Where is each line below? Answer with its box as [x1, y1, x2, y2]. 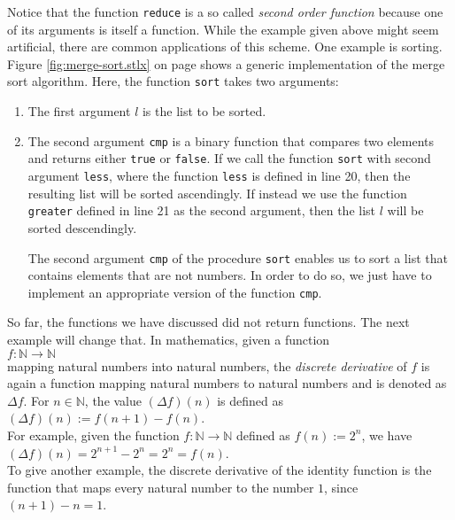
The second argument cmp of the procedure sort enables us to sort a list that [27, 248, 448, 267]
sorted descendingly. [27, 218, 137, 237]
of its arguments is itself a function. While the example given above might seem [7, 19, 439, 38]
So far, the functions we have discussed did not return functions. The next [7, 313, 410, 331]
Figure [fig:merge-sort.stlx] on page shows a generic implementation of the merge [7, 54, 445, 73]
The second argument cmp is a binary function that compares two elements [27, 131, 435, 150]
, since [324, 477, 359, 496]
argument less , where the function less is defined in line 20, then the [27, 167, 411, 184]
